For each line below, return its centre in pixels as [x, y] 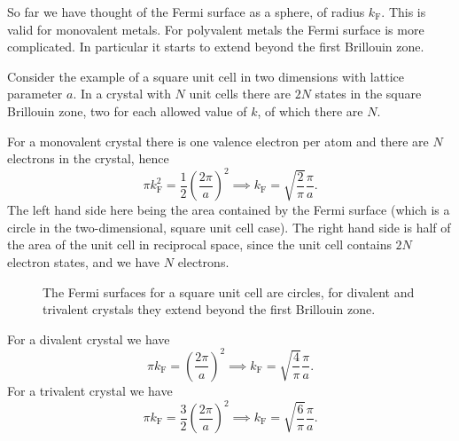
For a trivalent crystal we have [90, 390]
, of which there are [310, 110]
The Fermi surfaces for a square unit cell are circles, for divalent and [229, 291]
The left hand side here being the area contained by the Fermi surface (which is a [229, 210]
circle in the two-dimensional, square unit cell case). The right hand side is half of [229, 227]
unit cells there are [240, 94]
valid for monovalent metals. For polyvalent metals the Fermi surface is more [216, 29]
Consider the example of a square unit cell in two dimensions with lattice [206, 76]
